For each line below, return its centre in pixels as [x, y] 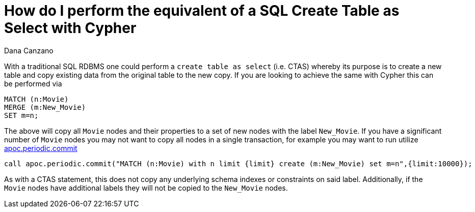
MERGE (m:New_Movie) [45, 107]
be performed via [33, 83]
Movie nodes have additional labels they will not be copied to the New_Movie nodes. [146, 188]
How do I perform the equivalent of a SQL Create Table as [202, 11]
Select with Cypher [70, 28]
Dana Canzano [29, 50]
